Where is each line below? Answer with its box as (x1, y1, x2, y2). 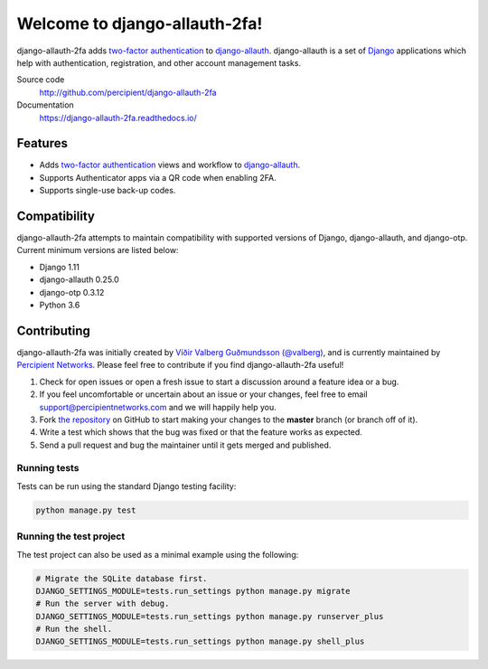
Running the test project (16, 530, 126, 542)
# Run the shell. (35, 624, 113, 635)
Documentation (16, 99, 74, 110)
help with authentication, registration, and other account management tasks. (16, 57, 302, 68)
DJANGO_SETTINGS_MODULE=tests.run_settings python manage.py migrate (35, 586, 351, 596)
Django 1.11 (39, 261, 80, 272)
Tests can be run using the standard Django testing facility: (16, 480, 237, 492)
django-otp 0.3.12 (39, 287, 105, 297)
